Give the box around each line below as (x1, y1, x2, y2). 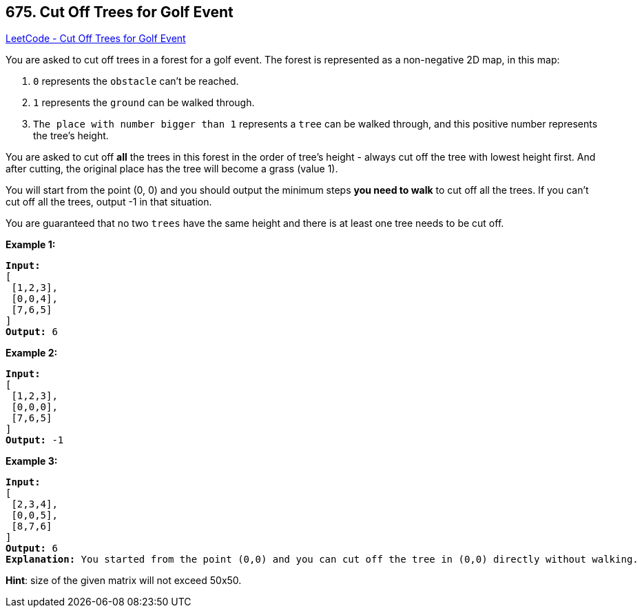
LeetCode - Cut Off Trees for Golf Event (6, 32, 186, 45)
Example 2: (6, 347, 58, 359)
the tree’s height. (33, 130, 109, 142)
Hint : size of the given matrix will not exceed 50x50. (6, 574, 242, 587)
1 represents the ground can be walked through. (33, 97, 255, 109)
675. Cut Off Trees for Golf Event (6, 3, 234, 21)
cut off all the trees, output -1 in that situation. (6, 196, 212, 208)
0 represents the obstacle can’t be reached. (33, 75, 239, 88)
